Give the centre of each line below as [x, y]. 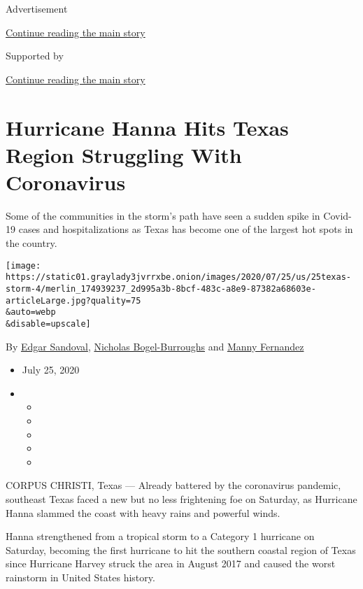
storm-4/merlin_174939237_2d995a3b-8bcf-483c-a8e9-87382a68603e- [161, 289]
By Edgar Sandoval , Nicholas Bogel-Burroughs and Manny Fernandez [155, 346]
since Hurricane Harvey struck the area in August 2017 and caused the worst [171, 563]
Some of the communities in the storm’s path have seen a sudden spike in [163, 215]
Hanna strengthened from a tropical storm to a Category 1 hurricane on [160, 536]
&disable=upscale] [48, 324]
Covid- [337, 215]
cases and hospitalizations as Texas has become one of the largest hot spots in [186, 229]
